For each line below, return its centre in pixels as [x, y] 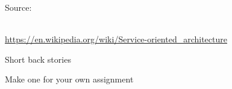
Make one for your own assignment [69, 79]
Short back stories [38, 59]
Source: [18, 7]
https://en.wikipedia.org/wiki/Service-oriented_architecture [116, 39]
